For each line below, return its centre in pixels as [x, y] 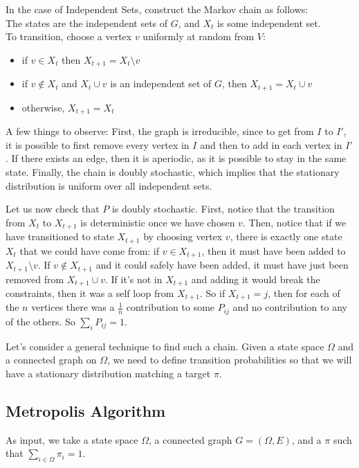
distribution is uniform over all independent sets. [109, 185]
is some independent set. [269, 22]
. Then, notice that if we [294, 222]
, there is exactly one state [286, 236]
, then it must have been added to [274, 250]
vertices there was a [73, 307]
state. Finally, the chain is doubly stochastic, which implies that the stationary [173, 171]
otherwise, [43, 107]
